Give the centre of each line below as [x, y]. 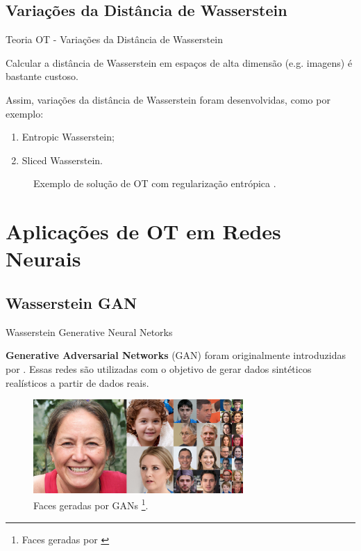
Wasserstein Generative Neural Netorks [89, 332]
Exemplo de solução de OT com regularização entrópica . [155, 183]
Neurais [43, 258]
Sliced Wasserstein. [62, 160]
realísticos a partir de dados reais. [77, 382]
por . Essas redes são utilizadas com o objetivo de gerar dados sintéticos [159, 368]
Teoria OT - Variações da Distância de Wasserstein [114, 39]
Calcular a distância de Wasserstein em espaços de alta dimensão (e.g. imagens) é [179, 62]
